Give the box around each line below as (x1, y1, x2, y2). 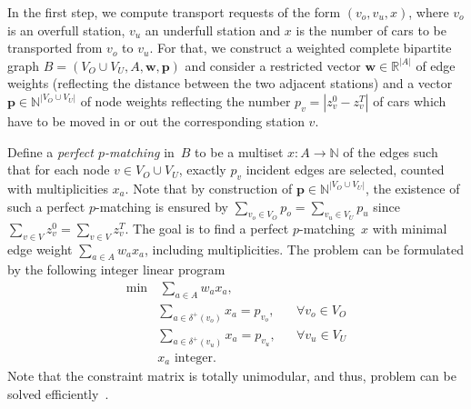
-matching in (105, 142, 175, 161)
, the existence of (365, 178, 460, 197)
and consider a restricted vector (185, 55, 361, 75)
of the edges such (343, 142, 438, 161)
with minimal (372, 218, 447, 237)
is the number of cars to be (296, 20, 446, 39)
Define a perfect (7, 142, 94, 161)
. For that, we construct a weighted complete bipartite (149, 38, 452, 57)
